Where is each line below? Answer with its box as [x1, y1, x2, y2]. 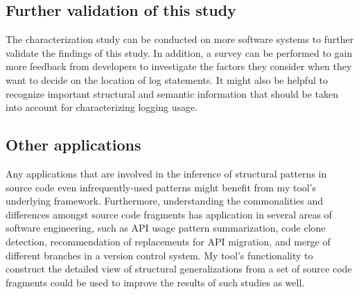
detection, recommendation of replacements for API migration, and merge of [6, 234, 331, 248]
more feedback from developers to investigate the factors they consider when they [6, 59, 352, 73]
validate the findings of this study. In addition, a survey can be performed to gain [6, 45, 353, 60]
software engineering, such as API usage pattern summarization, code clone [6, 220, 326, 235]
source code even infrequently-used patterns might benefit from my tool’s [6, 180, 317, 194]
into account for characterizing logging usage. [6, 100, 198, 114]
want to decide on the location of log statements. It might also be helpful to [6, 72, 328, 87]
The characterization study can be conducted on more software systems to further [6, 32, 354, 46]
